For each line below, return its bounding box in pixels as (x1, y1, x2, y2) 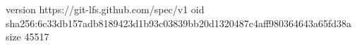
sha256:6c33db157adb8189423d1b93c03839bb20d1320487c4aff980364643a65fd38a (6, 15, 352, 30)
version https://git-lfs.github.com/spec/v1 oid (6, 2, 205, 16)
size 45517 (6, 29, 49, 44)
